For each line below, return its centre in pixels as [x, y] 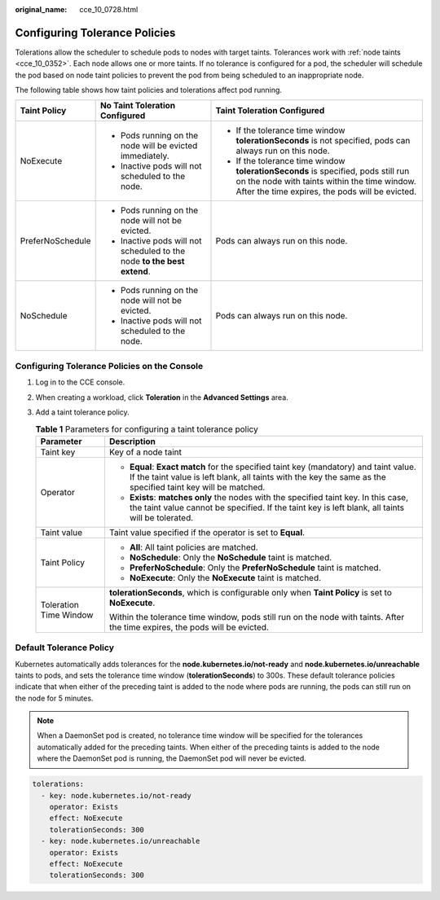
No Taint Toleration [138, 106]
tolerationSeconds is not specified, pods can [323, 141]
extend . [135, 271]
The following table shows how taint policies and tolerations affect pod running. [149, 90]
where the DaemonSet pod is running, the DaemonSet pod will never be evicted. [172, 758]
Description [132, 441]
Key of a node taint [145, 452]
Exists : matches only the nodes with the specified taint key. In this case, [269, 497]
